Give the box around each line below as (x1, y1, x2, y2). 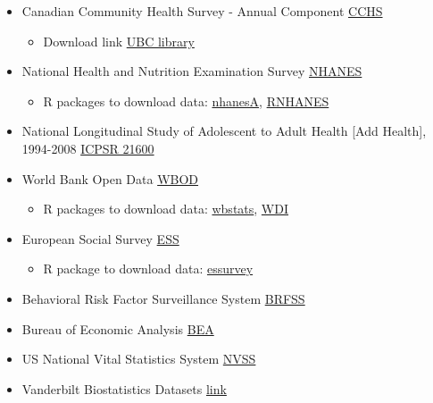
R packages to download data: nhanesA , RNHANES (43, 91, 329, 110)
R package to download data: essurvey (43, 259, 254, 278)
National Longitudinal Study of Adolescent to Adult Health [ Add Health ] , (21, 122, 427, 140)
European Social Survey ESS (21, 229, 179, 248)
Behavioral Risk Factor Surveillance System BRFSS (21, 289, 305, 307)
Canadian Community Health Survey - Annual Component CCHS (21, 2, 383, 20)
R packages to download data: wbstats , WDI (43, 199, 289, 218)
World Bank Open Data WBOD (21, 169, 199, 188)
